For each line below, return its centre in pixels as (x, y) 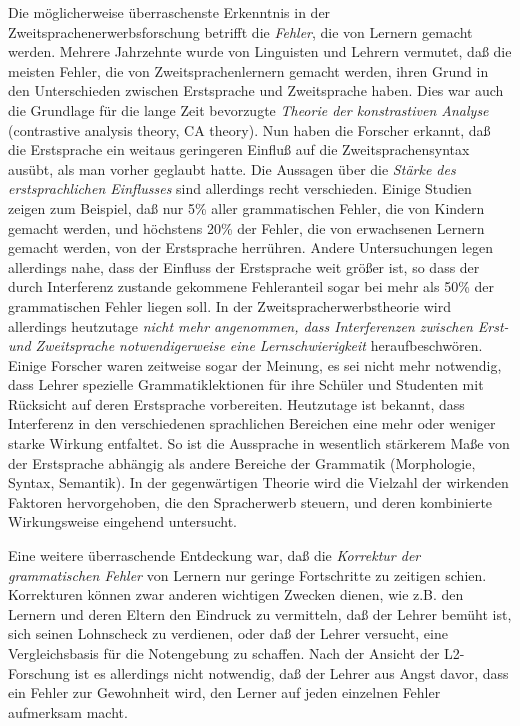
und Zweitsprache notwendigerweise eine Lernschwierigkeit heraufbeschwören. (245, 345)
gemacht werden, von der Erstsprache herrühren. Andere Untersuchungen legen (250, 247)
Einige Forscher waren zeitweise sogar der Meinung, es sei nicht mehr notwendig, (255, 364)
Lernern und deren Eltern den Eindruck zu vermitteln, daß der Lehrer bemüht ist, (260, 613)
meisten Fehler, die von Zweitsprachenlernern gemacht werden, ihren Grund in (248, 70)
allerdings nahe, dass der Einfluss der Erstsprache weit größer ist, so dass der (244, 266)
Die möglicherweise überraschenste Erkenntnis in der (169, 12)
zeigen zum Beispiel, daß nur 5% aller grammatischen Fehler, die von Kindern (246, 207)
